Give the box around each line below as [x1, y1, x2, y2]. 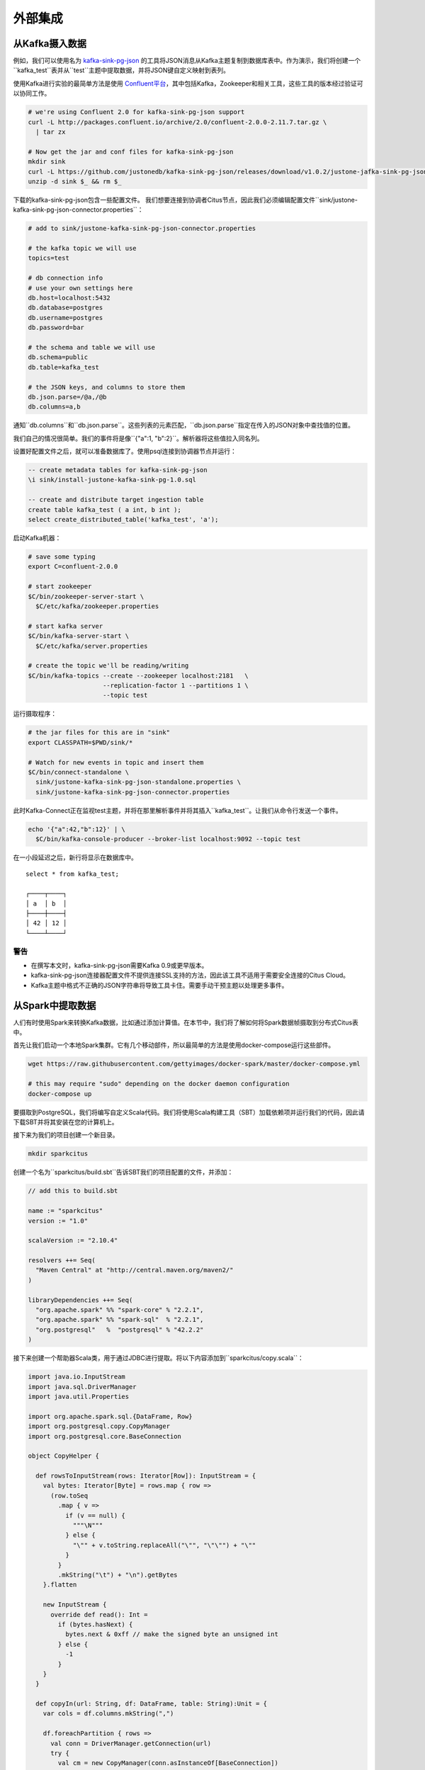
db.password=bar [28, 324, 85, 332]
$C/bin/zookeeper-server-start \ [28, 592, 144, 600]
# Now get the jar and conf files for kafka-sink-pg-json [28, 147, 234, 156]
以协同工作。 [13, 89, 51, 98]
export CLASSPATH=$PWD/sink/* [28, 738, 133, 746]
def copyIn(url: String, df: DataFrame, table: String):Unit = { [35, 1700, 268, 1708]
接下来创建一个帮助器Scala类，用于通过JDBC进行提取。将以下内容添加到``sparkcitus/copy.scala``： [13, 1354, 304, 1362]
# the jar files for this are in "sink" [28, 729, 170, 736]
